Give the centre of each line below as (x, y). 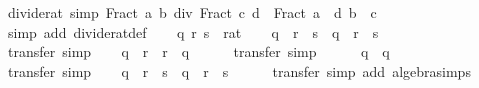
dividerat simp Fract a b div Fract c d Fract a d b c (192, 12)
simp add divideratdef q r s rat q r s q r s (193, 31)
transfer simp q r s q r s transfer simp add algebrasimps (239, 70)
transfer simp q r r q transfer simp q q (198, 51)
